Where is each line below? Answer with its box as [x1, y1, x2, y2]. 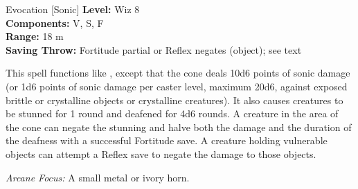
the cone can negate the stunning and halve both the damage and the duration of [6, 119, 352, 134]
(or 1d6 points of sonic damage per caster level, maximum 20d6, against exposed [6, 79, 348, 93]
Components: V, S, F [6, 15, 104, 30]
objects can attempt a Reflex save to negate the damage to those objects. [6, 146, 316, 161]
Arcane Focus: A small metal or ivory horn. [6, 170, 190, 184]
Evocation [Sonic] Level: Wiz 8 [6, 2, 140, 16]
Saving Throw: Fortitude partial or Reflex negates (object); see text [6, 42, 302, 57]
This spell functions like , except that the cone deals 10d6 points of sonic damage [6, 66, 350, 80]
